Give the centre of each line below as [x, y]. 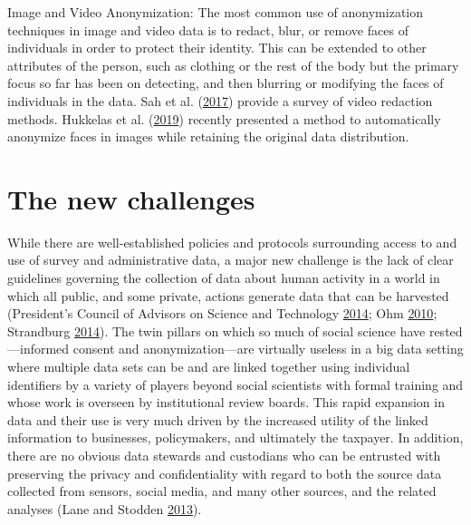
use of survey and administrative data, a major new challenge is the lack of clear [231, 260]
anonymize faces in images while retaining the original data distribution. [208, 136]
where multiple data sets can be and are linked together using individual [209, 367]
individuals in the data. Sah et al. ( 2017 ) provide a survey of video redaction [220, 100]
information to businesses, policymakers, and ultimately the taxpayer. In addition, [235, 437]
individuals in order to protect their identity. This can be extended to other [217, 48]
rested [446, 331]
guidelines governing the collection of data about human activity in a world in [224, 278]
